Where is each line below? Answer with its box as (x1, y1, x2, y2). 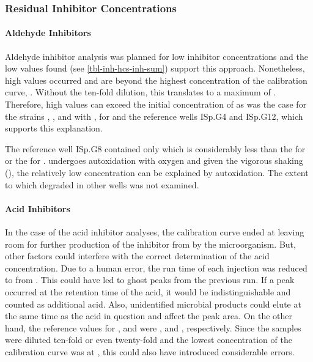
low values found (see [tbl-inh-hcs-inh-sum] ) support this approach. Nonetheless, (5, 62, 305, 75)
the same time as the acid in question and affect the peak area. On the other (5, 309, 293, 322)
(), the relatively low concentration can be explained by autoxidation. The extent (5, 166, 309, 179)
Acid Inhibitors (5, 202, 70, 215)
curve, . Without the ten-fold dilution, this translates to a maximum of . (5, 86, 276, 98)
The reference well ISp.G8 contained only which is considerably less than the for (5, 142, 306, 155)
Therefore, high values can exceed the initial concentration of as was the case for (5, 98, 307, 111)
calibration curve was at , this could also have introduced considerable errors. (5, 345, 295, 358)
